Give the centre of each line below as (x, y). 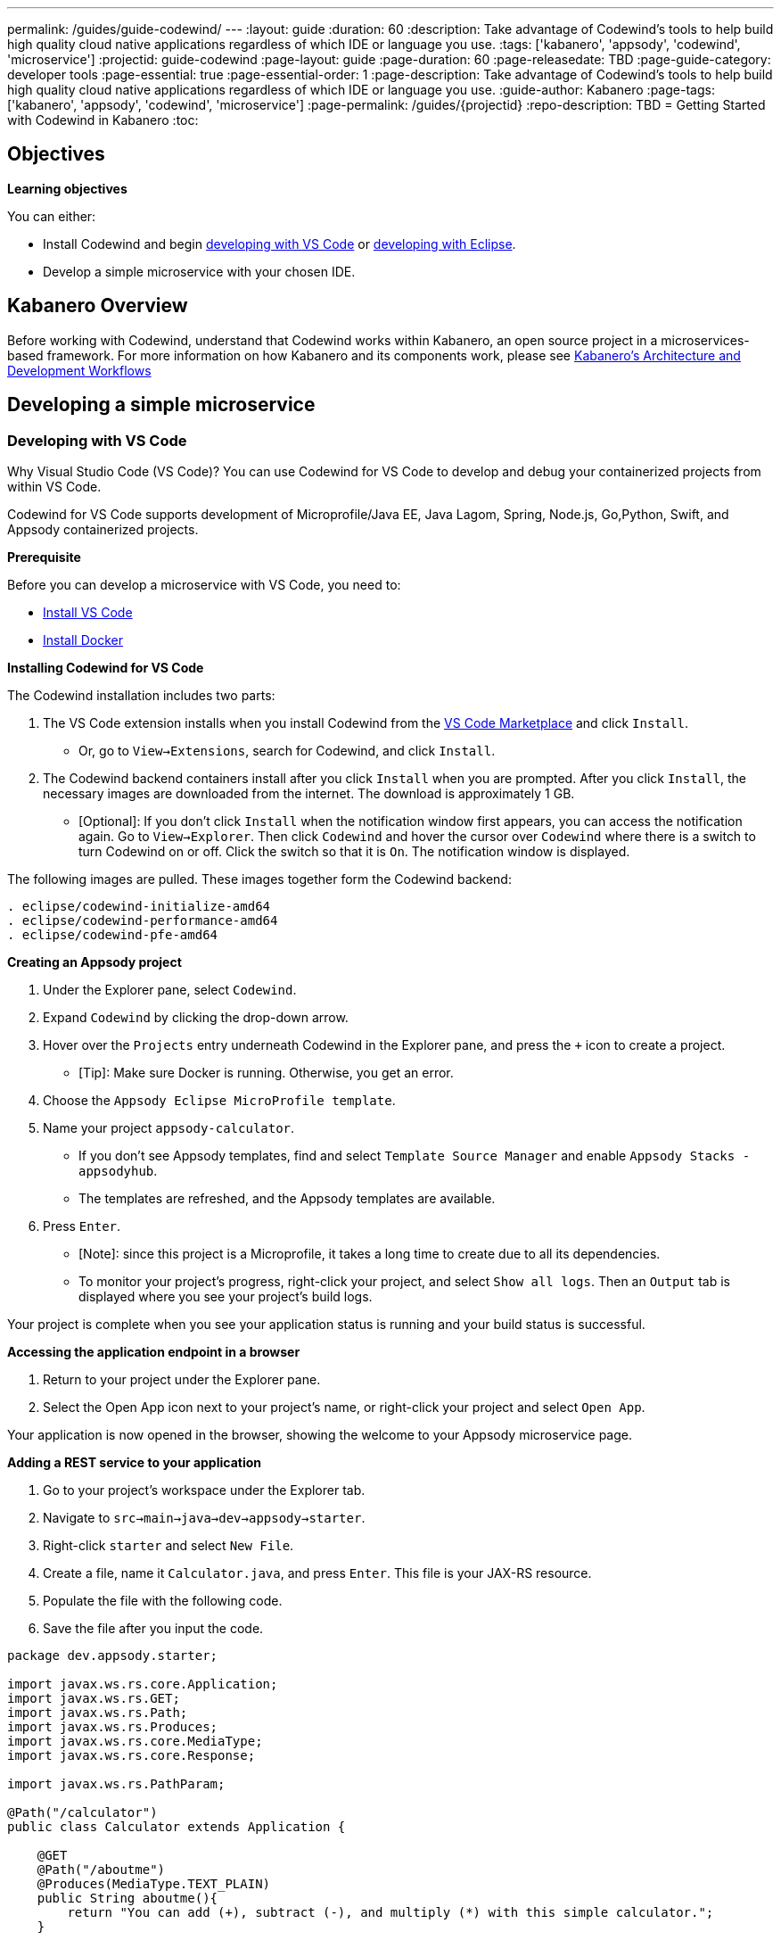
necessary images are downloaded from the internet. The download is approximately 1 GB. (309, 793)
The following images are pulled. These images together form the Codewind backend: (259, 879)
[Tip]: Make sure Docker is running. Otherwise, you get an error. (266, 1072)
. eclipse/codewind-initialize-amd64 (139, 906)
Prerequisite (44, 557)
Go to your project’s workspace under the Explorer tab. (204, 1490)
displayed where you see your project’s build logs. (226, 1296)
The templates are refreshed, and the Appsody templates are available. (287, 1198)
